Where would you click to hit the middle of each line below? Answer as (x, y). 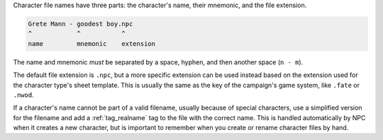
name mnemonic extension (92, 43)
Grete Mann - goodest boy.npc (81, 24)
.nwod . (24, 95)
